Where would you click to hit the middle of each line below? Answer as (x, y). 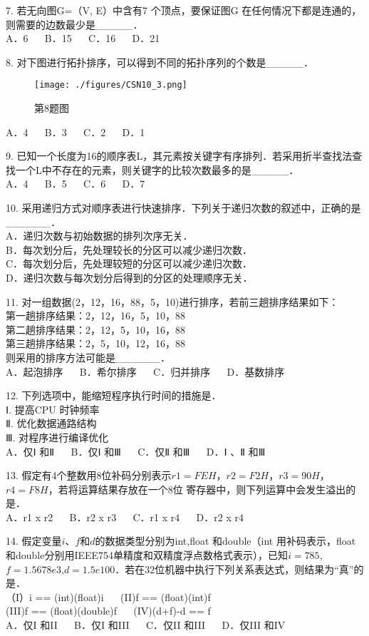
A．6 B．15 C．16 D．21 (83, 38)
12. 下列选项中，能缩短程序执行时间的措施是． (114, 395)
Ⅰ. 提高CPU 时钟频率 (53, 409)
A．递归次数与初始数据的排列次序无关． (99, 236)
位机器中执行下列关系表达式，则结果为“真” (254, 569)
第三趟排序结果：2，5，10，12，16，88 (95, 343)
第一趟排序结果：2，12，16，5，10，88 (95, 316)
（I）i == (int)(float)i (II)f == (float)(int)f (108, 596)
